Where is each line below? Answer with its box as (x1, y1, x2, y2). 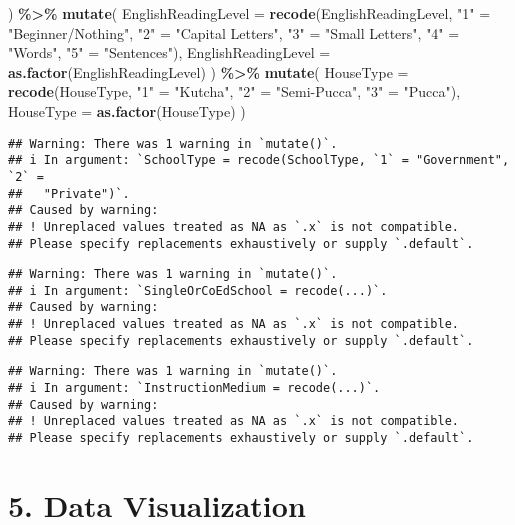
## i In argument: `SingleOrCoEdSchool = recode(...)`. (8, 283, 388, 298)
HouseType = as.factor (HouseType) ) (8, 100, 246, 121)
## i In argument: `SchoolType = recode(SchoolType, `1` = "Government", (8, 153, 510, 168)
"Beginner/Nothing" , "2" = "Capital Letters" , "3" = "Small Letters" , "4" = (8, 22, 460, 43)
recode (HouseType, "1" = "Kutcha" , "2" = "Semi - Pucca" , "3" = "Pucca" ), (8, 81, 461, 102)
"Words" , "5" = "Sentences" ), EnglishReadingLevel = (8, 42, 331, 63)
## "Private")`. (8, 186, 130, 201)
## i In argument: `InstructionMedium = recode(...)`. (8, 381, 381, 396)
